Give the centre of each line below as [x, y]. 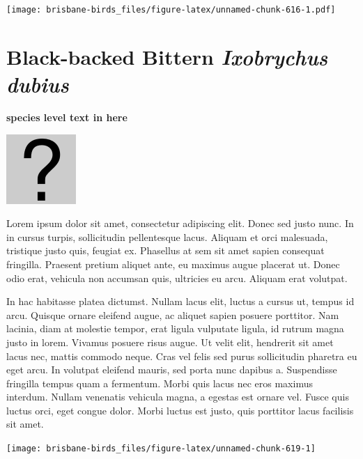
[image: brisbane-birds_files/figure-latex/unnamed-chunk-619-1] [161, 449]
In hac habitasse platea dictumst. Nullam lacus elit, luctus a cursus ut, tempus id [180, 301]
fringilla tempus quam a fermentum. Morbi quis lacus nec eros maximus [160, 383]
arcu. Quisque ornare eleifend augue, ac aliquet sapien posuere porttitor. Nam [173, 314]
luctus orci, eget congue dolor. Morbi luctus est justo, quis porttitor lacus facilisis [180, 410]
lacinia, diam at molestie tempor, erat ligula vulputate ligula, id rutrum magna [175, 328]
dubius [38, 84]
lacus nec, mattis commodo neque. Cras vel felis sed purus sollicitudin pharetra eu [182, 356]
